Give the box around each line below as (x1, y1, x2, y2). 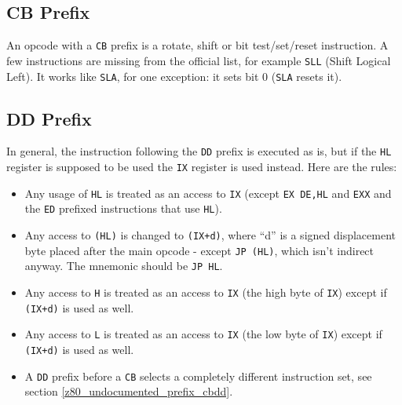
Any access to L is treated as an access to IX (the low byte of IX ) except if (24, 326, 382, 342)
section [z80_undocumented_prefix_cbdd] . (24, 383, 233, 400)
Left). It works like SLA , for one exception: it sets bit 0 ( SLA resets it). (6, 67, 342, 84)
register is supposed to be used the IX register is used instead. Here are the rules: (6, 159, 397, 175)
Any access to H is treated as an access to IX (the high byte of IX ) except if (24, 283, 387, 300)
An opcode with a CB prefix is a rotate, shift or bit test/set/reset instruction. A (6, 37, 389, 53)
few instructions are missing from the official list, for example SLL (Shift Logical (6, 52, 391, 68)
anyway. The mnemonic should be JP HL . (24, 257, 223, 274)
